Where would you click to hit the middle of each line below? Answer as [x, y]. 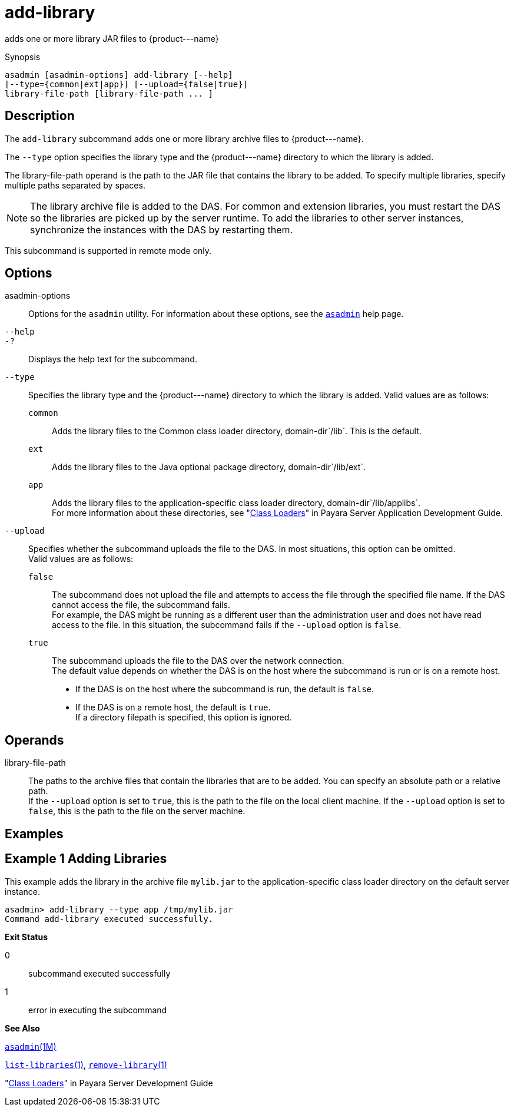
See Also [22, 1028]
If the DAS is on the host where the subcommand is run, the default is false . [225, 689]
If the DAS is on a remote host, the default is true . [173, 707]
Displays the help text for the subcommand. [113, 359]
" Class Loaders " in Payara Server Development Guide [109, 1083]
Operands [34, 740]
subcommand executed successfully [100, 973]
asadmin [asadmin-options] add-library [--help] [119, 75]
